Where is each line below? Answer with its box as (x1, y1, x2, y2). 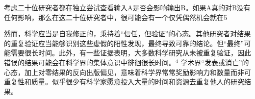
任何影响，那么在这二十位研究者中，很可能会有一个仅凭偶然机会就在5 (4, 12, 227, 22)
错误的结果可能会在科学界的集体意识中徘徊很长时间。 (4, 57, 176, 67)
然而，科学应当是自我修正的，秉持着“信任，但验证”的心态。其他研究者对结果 (4, 28, 251, 39)
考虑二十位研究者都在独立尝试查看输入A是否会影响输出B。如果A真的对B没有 (4, 2, 251, 12)
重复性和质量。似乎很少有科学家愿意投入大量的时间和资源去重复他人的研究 (4, 76, 244, 87)
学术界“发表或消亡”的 (180, 57, 249, 67)
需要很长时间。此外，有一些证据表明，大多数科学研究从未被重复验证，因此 (10, 48, 251, 58)
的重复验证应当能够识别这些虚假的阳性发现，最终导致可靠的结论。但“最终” (4, 38, 244, 48)
